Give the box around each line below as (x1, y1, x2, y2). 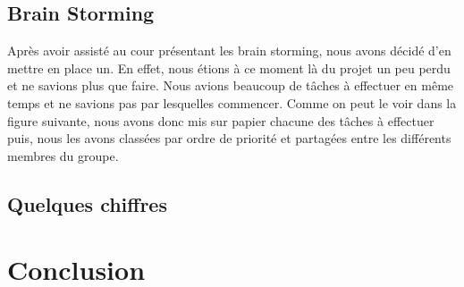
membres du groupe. (7, 146, 119, 165)
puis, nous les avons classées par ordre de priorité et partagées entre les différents (7, 129, 451, 148)
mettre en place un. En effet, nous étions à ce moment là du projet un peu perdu (7, 58, 451, 77)
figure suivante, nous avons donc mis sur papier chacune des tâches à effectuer (7, 111, 434, 130)
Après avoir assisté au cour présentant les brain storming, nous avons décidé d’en (7, 41, 451, 60)
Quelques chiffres (7, 190, 167, 217)
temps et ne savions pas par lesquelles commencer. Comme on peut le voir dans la (7, 93, 457, 112)
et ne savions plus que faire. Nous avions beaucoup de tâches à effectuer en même (7, 76, 454, 95)
